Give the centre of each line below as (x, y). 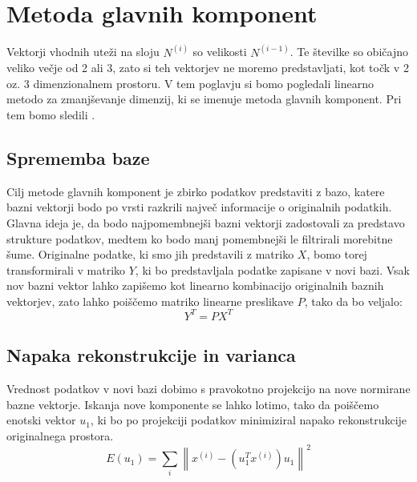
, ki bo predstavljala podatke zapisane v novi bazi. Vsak (272, 269)
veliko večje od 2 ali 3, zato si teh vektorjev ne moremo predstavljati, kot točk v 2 (208, 68)
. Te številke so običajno (349, 52)
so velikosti (220, 52)
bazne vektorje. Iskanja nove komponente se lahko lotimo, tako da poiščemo (193, 404)
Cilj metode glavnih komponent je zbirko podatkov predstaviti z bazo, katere (196, 191)
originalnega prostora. (60, 435)
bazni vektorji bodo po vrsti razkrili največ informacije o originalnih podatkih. (199, 207)
